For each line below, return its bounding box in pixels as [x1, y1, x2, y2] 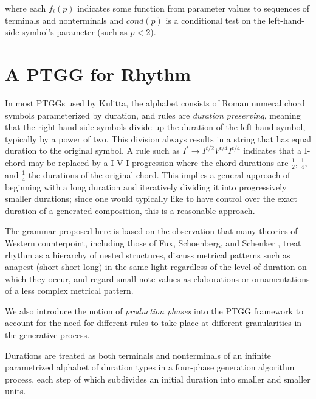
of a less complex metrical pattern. [5, 284, 134, 297]
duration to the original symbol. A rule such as [5, 144, 180, 157]
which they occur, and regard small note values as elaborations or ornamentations [5, 272, 310, 285]
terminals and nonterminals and [5, 13, 124, 26]
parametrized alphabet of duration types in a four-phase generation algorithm [5, 361, 295, 373]
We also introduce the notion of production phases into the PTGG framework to [5, 304, 304, 317]
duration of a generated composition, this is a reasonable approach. [5, 204, 255, 217]
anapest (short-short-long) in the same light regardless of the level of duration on [5, 260, 307, 273]
